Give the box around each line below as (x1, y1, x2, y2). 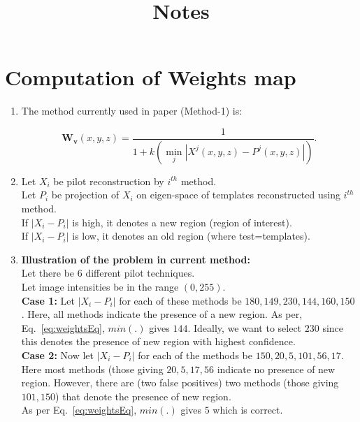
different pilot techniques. (85, 265, 195, 280)
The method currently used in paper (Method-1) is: (21, 103, 243, 118)
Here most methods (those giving (21, 361, 164, 376)
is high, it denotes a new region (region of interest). (72, 214, 292, 229)
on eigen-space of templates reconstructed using (136, 187, 340, 202)
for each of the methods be (138, 347, 252, 362)
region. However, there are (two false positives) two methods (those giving (21, 375, 339, 390)
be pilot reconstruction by (53, 173, 164, 188)
